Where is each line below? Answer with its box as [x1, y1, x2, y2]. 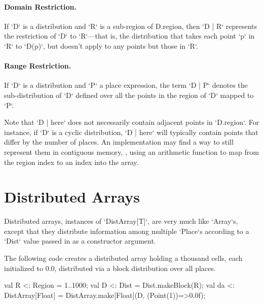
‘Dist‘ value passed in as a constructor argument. [4, 235, 156, 246]
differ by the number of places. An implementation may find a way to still [4, 137, 234, 147]
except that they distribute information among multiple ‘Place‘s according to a [4, 225, 249, 236]
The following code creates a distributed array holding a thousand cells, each [4, 253, 243, 263]
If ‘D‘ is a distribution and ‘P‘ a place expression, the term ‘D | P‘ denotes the [4, 80, 248, 90]
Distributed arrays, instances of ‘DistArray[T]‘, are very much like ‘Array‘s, [4, 216, 238, 226]
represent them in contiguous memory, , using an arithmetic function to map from [4, 146, 259, 157]
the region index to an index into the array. [4, 156, 139, 167]
